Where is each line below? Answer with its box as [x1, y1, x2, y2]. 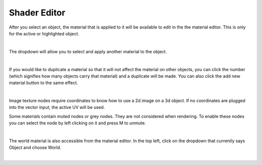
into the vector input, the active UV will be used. [9, 105, 105, 110]
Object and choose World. [9, 145, 62, 150]
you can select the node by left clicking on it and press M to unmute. [9, 120, 146, 126]
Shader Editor [9, 7, 65, 18]
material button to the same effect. [9, 80, 78, 86]
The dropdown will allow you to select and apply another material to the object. [9, 48, 167, 54]
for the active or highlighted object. [9, 30, 80, 36]
